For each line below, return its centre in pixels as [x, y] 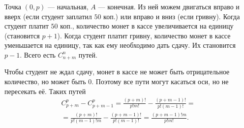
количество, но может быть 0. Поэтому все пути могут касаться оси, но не [117, 81]
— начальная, [68, 6]
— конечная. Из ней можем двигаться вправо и [169, 6]
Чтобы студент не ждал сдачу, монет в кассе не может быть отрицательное [117, 72]
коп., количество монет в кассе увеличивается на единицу [147, 26]
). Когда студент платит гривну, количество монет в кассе [144, 35]
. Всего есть [38, 54]
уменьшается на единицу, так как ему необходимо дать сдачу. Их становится [120, 45]
